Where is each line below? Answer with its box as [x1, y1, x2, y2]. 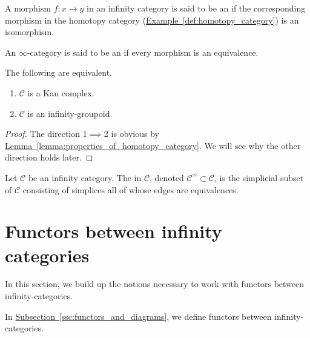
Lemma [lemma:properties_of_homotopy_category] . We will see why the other [5, 139, 301, 151]
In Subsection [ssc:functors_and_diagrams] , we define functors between [5, 310, 272, 322]
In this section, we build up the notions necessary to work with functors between [5, 277, 305, 290]
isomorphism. [5, 25, 54, 38]
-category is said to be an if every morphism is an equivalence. [27, 45, 259, 58]
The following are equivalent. [5, 66, 112, 79]
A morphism [5, 2, 51, 14]
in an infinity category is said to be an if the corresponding [87, 2, 306, 14]
